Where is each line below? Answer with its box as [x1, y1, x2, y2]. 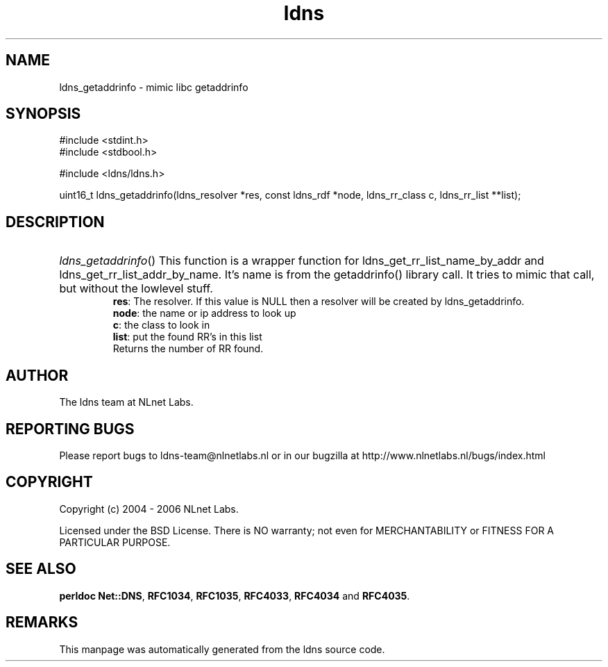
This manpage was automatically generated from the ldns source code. [59, 643, 385, 655]
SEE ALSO [6, 560, 76, 578]
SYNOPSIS [6, 105, 81, 123]
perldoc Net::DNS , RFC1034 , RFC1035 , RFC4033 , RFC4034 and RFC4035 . [59, 589, 410, 602]
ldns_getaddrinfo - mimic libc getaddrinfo [59, 81, 248, 93]
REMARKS [6, 614, 78, 632]
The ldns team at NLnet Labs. [59, 396, 194, 409]
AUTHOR [6, 366, 69, 384]
